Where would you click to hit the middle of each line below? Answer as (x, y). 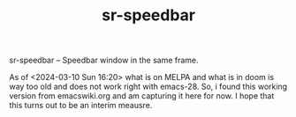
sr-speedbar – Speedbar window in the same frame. (104, 60)
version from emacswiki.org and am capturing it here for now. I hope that (142, 96)
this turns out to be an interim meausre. (81, 106)
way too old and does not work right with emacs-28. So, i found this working (148, 87)
